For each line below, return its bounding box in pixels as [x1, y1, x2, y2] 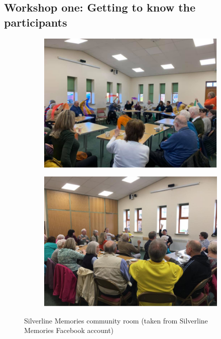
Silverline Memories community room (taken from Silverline [24, 315, 208, 325]
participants [4, 14, 67, 30]
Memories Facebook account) [24, 325, 114, 335]
